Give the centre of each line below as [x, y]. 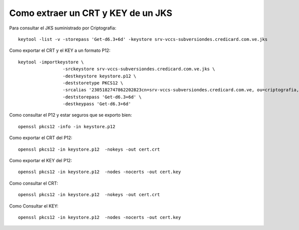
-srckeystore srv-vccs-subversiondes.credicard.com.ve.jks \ [139, 69]
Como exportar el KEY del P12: [41, 161]
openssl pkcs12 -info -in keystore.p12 [67, 126]
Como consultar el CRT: [34, 183]
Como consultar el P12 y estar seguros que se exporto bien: [71, 115]
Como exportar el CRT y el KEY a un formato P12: [60, 50]
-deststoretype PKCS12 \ [93, 83]
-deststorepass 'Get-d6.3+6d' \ [102, 97]
